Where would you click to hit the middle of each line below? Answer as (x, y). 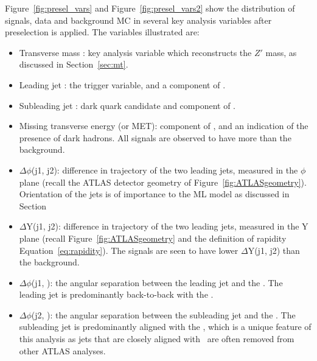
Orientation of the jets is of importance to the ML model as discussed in (154, 194)
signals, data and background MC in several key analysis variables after (138, 20)
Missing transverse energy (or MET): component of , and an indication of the (164, 126)
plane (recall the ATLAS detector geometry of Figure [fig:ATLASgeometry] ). (163, 182)
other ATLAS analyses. (62, 350)
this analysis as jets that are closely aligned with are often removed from (157, 339)
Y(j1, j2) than (274, 250)
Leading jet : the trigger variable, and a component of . (122, 84)
